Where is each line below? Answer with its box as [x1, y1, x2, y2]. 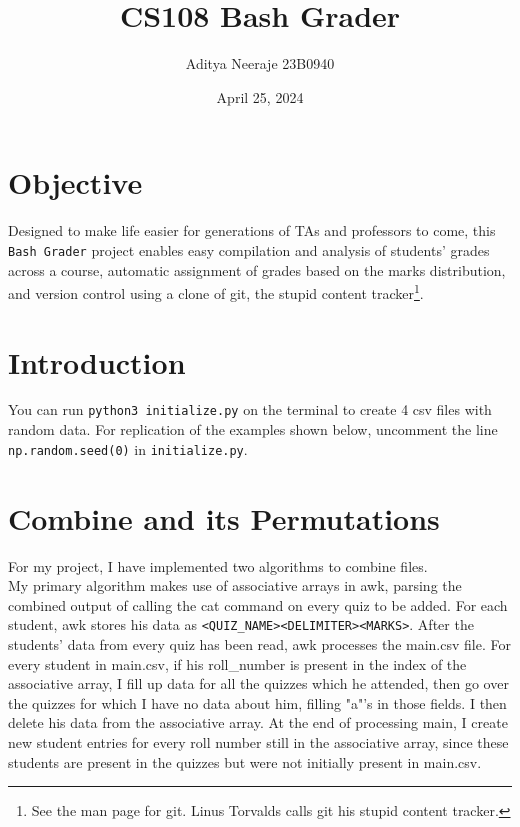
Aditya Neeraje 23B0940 [185, 53, 335, 74]
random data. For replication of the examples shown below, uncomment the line [8, 419, 498, 440]
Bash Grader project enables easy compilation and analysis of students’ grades [8, 239, 490, 260]
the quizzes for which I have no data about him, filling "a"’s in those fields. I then [8, 692, 507, 713]
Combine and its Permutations [8, 497, 440, 538]
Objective [8, 162, 143, 203]
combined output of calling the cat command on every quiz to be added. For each [8, 594, 508, 615]
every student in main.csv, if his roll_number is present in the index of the [8, 653, 467, 674]
